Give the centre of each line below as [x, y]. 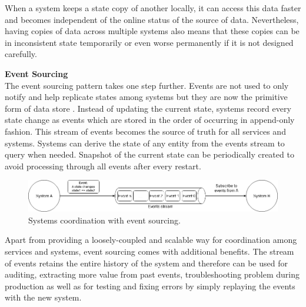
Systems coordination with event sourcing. [104, 220]
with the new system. [43, 297]
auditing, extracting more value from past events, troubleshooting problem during [152, 274]
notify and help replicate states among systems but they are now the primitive [146, 97]
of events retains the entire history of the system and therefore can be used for [146, 263]
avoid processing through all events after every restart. [103, 166]
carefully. [21, 54]
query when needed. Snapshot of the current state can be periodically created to [149, 154]
